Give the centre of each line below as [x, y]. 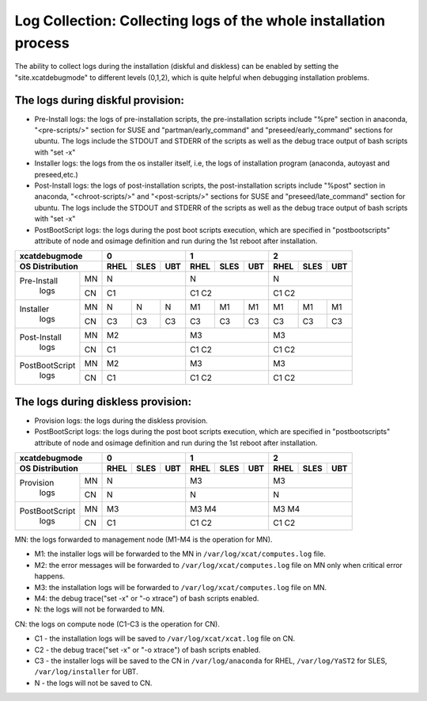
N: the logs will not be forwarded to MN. [100, 609]
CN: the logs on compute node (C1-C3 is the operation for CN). [117, 624]
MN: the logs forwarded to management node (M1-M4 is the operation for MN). [144, 539]
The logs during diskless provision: [103, 401]
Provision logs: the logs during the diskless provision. [121, 421]
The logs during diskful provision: [100, 100]
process [42, 43]
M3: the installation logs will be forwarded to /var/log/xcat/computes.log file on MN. [181, 587]
